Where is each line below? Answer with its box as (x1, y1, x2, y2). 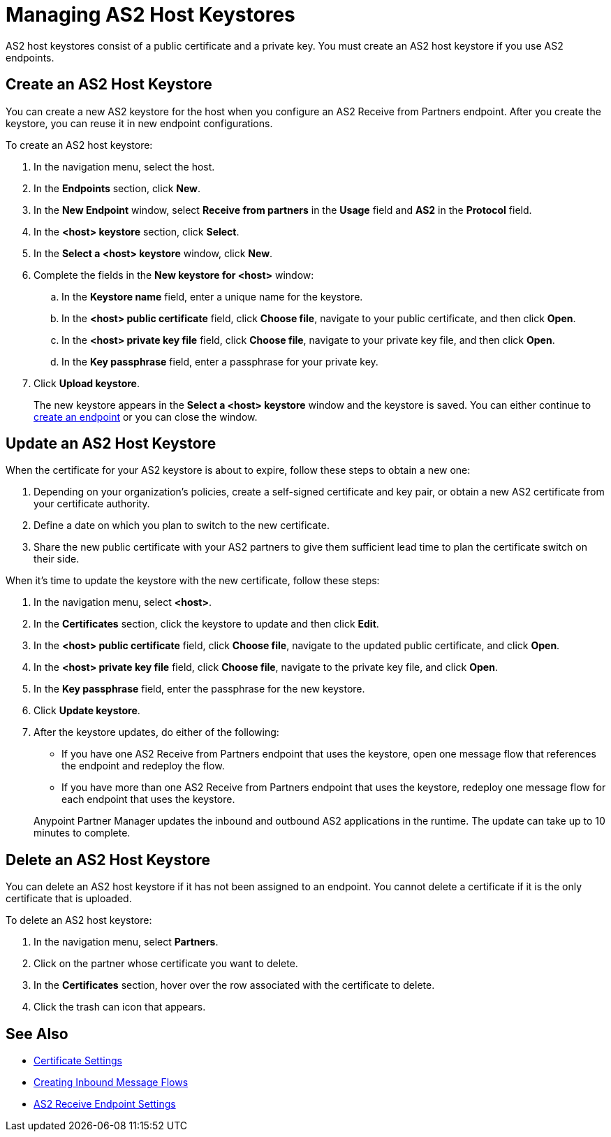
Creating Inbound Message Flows (34, 1076, 189, 1089)
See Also (6, 1024, 68, 1043)
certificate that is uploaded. (6, 892, 132, 905)
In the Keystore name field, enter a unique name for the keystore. (61, 290, 363, 303)
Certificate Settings (34, 1055, 122, 1067)
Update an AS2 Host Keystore (6, 435, 216, 453)
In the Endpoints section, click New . (34, 182, 201, 194)
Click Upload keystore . (34, 377, 140, 389)
